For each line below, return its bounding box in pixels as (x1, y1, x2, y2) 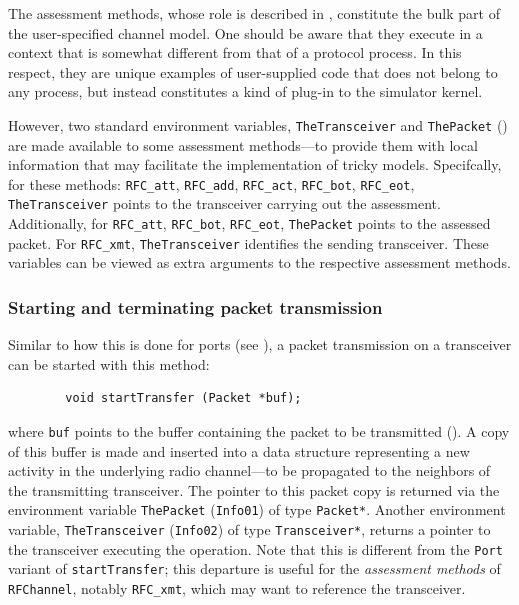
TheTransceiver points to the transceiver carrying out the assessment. (8, 193, 441, 214)
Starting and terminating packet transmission (8, 294, 383, 319)
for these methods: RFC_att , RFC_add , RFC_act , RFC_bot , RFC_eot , (8, 173, 415, 194)
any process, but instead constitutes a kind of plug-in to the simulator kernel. (8, 81, 483, 102)
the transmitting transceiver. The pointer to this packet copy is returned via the (8, 479, 500, 500)
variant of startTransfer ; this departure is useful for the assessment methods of (8, 558, 501, 579)
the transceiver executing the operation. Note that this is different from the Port (8, 538, 503, 559)
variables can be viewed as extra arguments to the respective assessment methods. (8, 252, 511, 273)
